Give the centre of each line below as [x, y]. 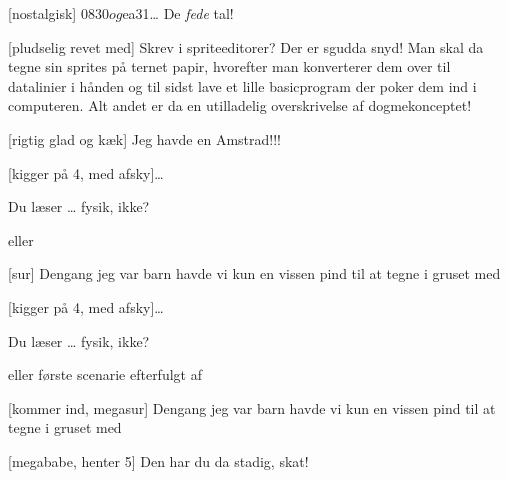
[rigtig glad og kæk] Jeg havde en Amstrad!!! [144, 138]
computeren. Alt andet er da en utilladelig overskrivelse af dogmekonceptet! [240, 105]
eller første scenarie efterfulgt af [105, 374]
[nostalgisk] [42, 13]
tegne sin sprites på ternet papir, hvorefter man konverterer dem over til [229, 66]
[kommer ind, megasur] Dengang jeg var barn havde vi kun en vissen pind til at [252, 407]
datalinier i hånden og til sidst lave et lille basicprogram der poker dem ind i [242, 85]
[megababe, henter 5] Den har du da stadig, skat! [158, 460]
